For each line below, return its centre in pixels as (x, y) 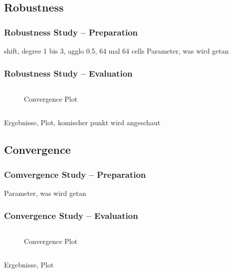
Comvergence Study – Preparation (75, 174)
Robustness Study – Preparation (71, 32)
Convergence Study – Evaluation (71, 215)
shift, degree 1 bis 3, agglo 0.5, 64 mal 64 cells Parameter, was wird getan (116, 51)
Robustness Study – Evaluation (68, 73)
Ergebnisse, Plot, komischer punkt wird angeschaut (82, 122)
